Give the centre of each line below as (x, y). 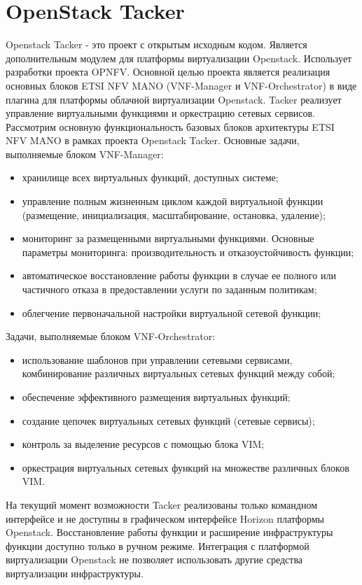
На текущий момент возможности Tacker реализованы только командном (162, 504)
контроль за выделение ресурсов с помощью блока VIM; (143, 444)
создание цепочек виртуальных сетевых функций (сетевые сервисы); (168, 420)
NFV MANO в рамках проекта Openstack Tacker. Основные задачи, (153, 140)
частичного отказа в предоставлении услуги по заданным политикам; (169, 289)
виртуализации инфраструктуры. (75, 573)
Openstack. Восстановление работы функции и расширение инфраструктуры (169, 532)
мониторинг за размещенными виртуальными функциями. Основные (168, 238)
